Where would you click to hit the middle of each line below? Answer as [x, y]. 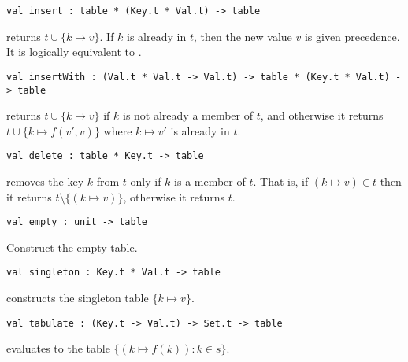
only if [146, 181]
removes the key [45, 181]
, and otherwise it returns [322, 115]
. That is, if [281, 181]
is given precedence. [352, 36]
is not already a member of [188, 115]
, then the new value [243, 36]
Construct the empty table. [72, 247]
